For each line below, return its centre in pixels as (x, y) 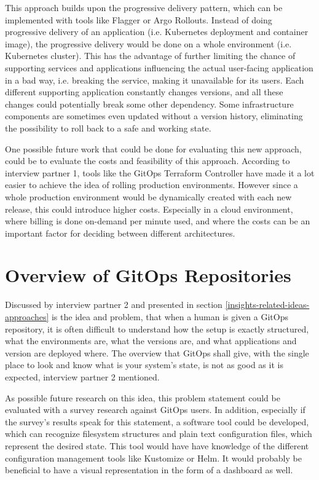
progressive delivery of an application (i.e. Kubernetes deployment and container (157, 32)
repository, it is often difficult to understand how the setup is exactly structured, (157, 329)
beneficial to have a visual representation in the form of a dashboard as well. (149, 470)
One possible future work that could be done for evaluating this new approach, (153, 148)
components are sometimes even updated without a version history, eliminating (154, 116)
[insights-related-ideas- (267, 305)
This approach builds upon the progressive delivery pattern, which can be (144, 7)
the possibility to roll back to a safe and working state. (108, 128)
